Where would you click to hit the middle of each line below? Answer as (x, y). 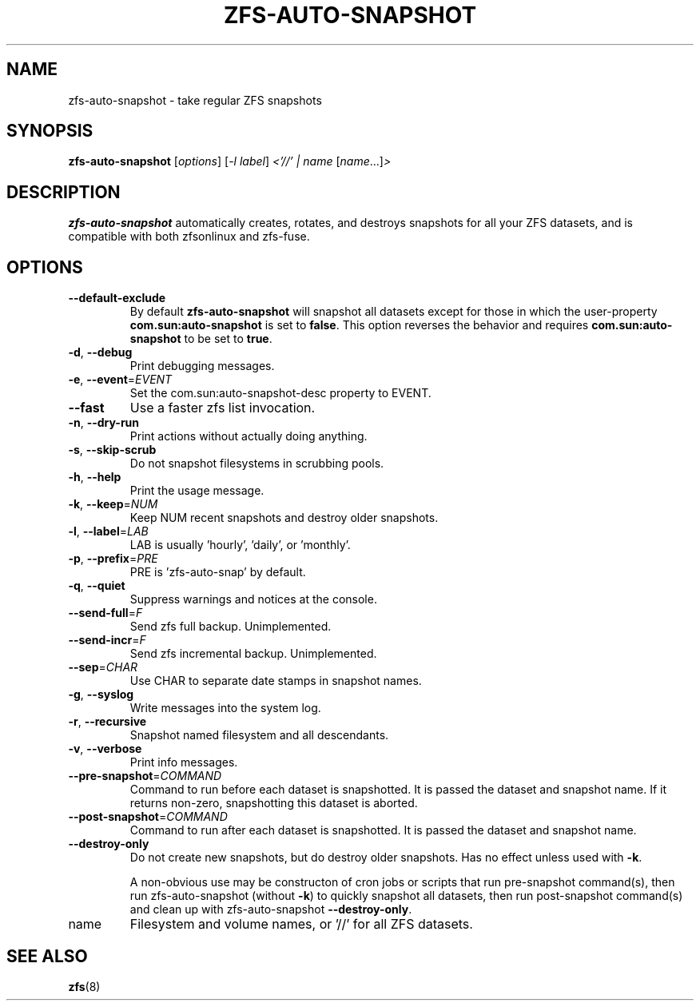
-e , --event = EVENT (120, 380)
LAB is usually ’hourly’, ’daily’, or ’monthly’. (240, 545)
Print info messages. (184, 762)
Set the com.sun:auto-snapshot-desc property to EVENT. (280, 393)
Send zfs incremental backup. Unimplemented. (253, 654)
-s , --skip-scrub (112, 450)
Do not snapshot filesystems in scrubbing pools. (257, 464)
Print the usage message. (197, 491)
